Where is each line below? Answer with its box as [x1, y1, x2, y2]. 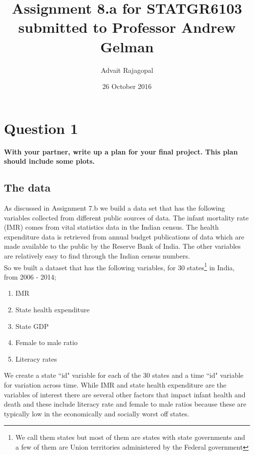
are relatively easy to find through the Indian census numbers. [4, 250, 190, 260]
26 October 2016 [102, 81, 152, 91]
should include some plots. [4, 156, 95, 166]
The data [4, 180, 51, 195]
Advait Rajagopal [101, 65, 153, 75]
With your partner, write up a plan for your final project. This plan [4, 146, 238, 156]
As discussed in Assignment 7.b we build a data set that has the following [4, 203, 225, 213]
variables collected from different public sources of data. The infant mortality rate [4, 212, 249, 222]
